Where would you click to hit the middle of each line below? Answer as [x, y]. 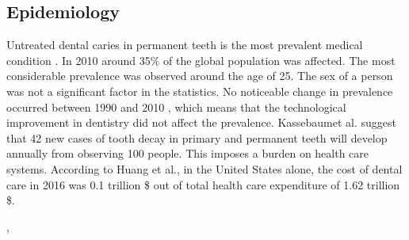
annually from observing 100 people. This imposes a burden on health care [188, 153]
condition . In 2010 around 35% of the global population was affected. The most [201, 60]
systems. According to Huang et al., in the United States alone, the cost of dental [204, 168]
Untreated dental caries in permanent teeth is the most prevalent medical [185, 45]
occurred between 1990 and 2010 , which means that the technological [176, 107]
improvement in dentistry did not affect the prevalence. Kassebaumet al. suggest [202, 122]
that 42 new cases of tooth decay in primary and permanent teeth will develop [197, 137]
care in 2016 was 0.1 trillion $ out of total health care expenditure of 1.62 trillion [203, 184]
